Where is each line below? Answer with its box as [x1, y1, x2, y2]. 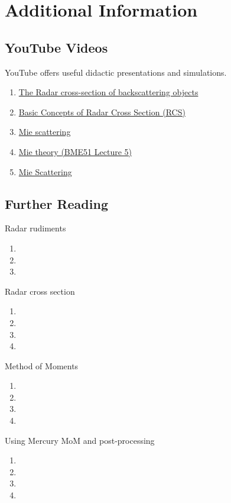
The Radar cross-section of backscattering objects [18, 86, 199, 98]
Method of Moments [5, 359, 79, 372]
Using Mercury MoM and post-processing [5, 434, 155, 446]
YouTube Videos [5, 38, 108, 56]
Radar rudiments [5, 222, 66, 234]
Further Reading [5, 194, 108, 212]
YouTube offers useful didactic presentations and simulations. [5, 66, 227, 78]
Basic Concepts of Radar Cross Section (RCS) [18, 105, 186, 118]
